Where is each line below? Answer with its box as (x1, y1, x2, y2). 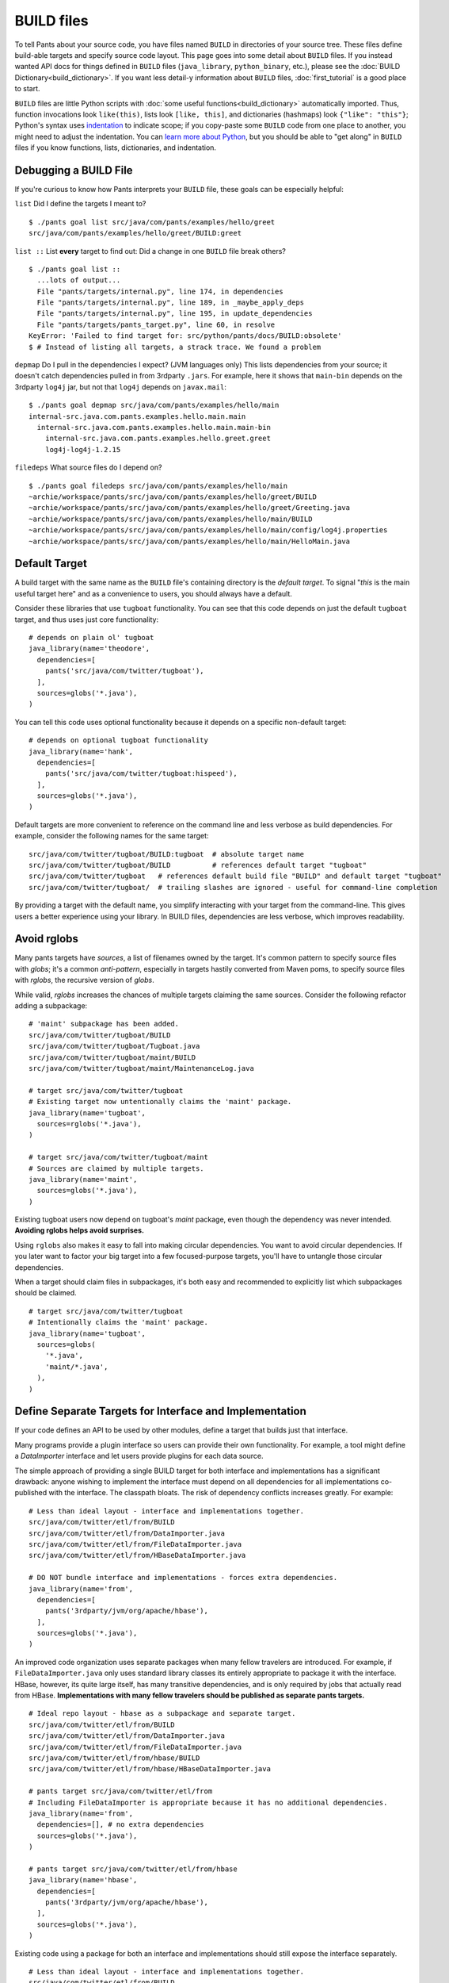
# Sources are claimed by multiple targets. (29, 1164, 205, 1173)
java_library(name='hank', (29, 746, 134, 756)
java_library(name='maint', (29, 1175, 138, 1183)
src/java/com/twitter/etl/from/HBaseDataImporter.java (29, 1551, 246, 1560)
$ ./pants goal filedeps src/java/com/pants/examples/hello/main (29, 481, 288, 490)
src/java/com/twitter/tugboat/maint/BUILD (29, 1053, 196, 1062)
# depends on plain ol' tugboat (29, 633, 154, 642)
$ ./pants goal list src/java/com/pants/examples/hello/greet (29, 217, 276, 226)
